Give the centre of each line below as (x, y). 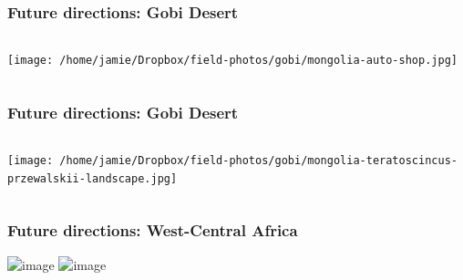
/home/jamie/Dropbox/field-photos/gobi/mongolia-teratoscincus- (258, 161)
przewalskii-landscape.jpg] (93, 178)
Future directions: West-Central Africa (153, 230)
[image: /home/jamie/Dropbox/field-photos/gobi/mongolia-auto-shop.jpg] (232, 61)
